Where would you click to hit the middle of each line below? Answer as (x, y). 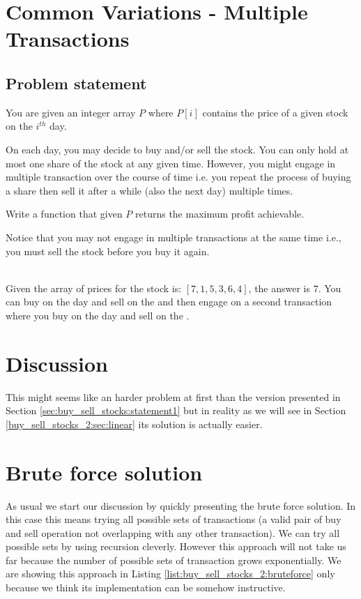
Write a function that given (64, 214)
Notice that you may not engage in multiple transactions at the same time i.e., (174, 237)
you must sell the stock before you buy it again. (108, 251)
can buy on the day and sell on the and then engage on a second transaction (169, 302)
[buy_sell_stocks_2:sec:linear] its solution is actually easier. (134, 424)
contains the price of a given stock (275, 112)
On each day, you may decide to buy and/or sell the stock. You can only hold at (177, 149)
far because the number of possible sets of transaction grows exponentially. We (174, 560)
